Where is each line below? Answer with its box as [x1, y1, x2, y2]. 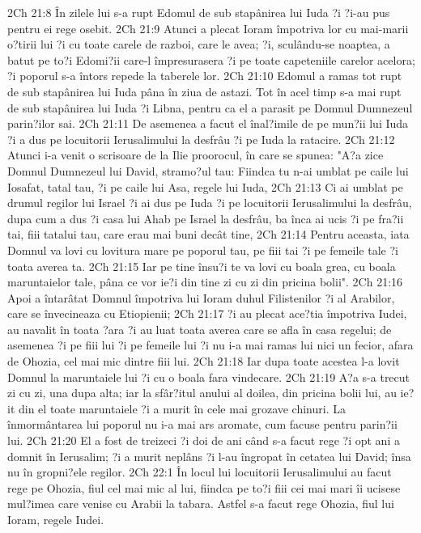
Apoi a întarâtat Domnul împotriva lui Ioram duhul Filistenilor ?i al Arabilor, [7, 289, 395, 306]
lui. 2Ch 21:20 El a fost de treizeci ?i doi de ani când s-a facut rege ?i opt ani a [7, 432, 400, 449]
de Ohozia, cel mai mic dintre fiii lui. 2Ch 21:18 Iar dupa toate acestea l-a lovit [7, 353, 400, 370]
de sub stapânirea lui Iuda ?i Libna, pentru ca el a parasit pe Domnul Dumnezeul [7, 99, 413, 116]
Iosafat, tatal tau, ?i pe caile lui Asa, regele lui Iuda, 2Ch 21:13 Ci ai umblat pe [7, 178, 403, 195]
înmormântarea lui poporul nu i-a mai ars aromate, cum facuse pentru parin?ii [7, 416, 398, 433]
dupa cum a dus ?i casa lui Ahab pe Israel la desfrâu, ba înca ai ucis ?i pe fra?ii [7, 209, 404, 226]
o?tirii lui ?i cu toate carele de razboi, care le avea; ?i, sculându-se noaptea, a [7, 36, 390, 53]
